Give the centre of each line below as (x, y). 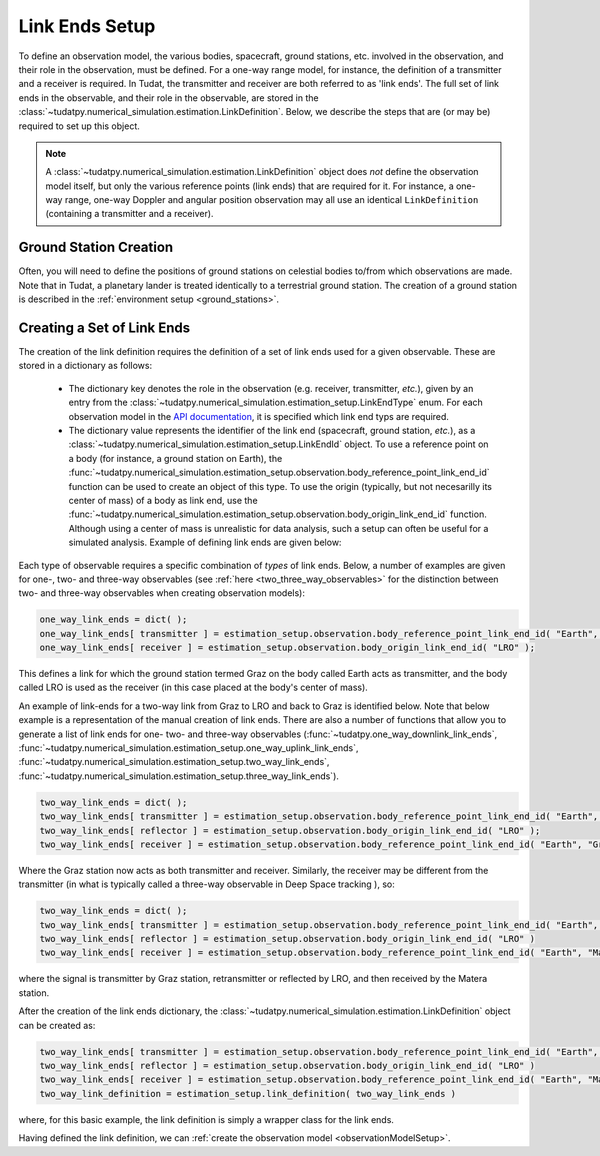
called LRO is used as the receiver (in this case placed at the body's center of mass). (193, 687)
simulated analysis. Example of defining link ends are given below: (205, 542)
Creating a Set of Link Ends (104, 327)
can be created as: (57, 1025)
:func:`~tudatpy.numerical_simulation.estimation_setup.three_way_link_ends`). (179, 776)
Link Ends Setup (87, 26)
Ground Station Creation (96, 247)
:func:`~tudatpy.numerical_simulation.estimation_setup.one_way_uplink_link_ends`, (188, 748)
